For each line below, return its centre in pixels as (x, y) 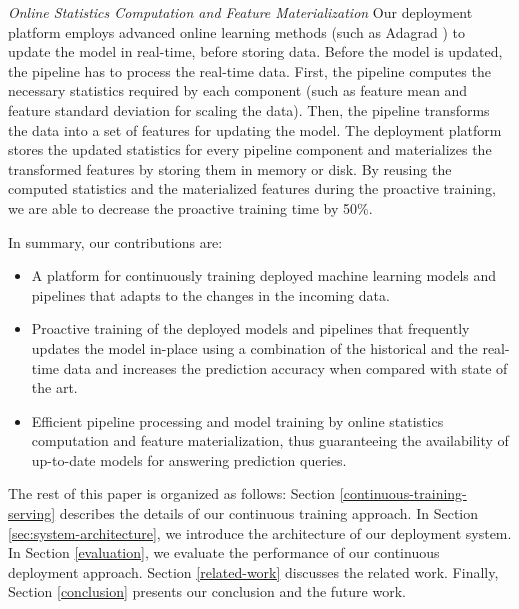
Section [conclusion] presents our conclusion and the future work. (207, 591)
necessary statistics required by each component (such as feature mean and (238, 90)
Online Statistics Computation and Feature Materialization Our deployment (240, 12)
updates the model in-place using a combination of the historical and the (254, 347)
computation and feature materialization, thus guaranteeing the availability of (270, 440)
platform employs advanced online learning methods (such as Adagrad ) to (236, 31)
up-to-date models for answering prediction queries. (189, 459)
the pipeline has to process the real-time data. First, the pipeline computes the (249, 70)
